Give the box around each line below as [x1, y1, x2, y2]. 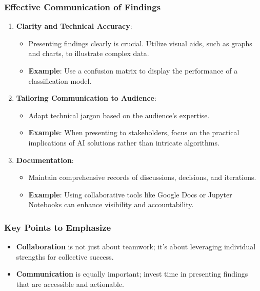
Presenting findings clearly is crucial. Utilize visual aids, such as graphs [28, 38, 252, 48]
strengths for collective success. [16, 251, 114, 262]
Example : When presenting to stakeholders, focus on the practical [28, 127, 239, 138]
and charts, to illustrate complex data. [28, 48, 149, 59]
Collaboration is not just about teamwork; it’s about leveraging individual [16, 241, 256, 252]
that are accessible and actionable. [16, 278, 124, 289]
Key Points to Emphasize [4, 221, 111, 233]
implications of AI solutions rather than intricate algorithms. [28, 137, 219, 148]
